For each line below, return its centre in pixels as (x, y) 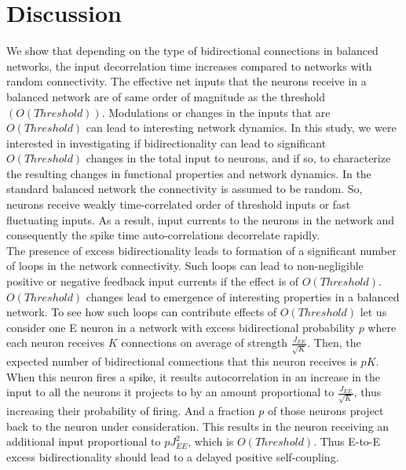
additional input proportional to (84, 441)
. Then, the (334, 342)
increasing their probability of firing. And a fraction (131, 410)
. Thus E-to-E (347, 441)
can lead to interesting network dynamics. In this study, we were (241, 128)
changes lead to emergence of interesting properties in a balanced (243, 296)
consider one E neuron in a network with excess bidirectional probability (181, 327)
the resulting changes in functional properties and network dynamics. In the (189, 173)
